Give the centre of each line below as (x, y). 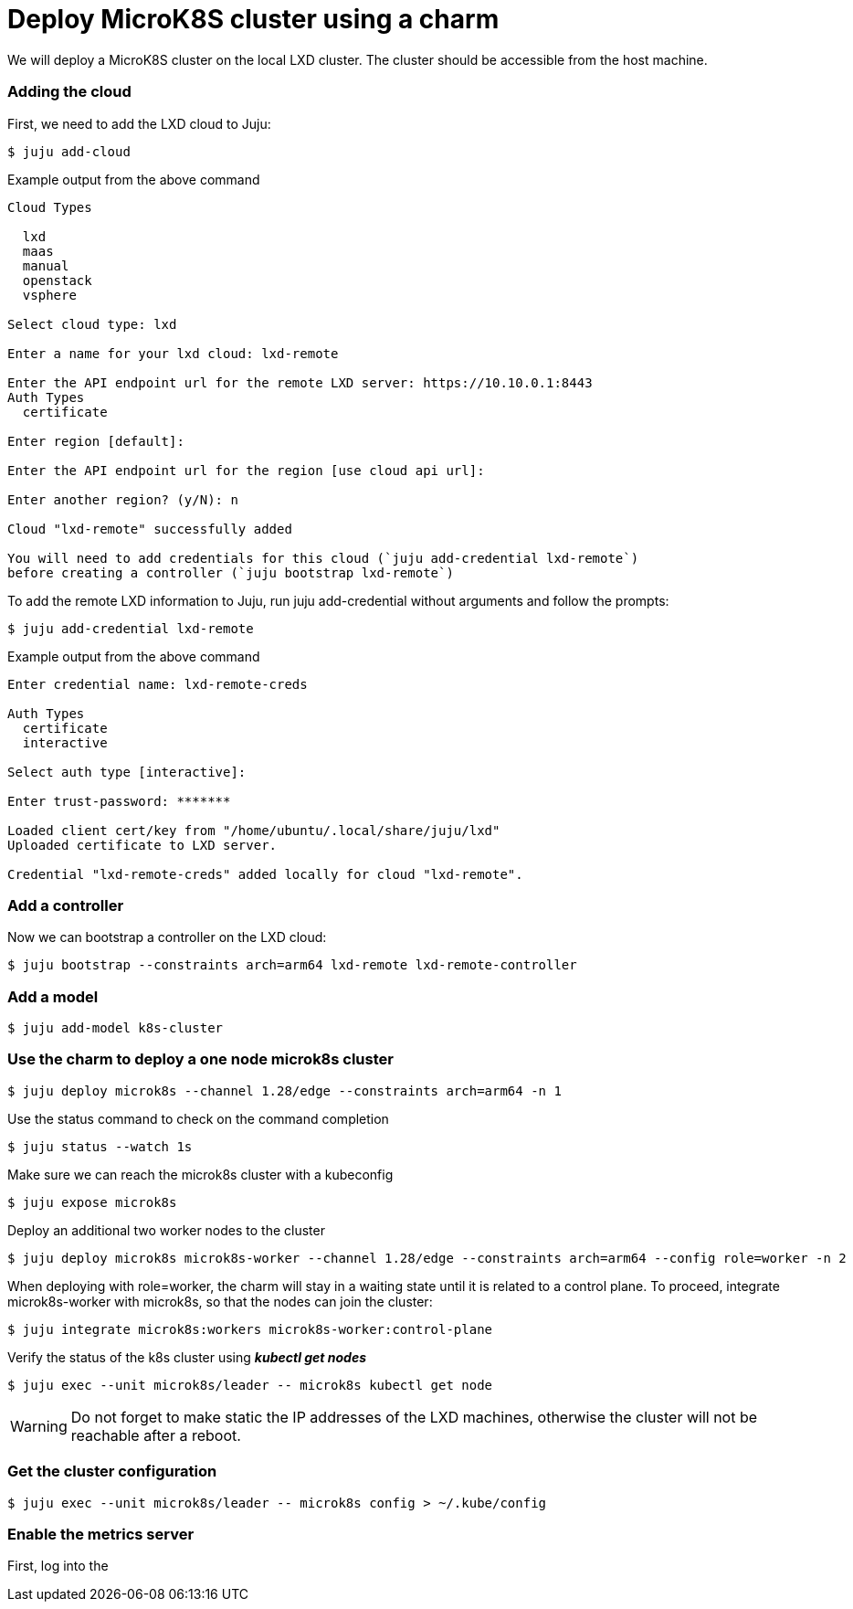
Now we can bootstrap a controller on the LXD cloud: (167, 937)
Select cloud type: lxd (92, 324)
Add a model (53, 996)
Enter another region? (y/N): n (123, 499)
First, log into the (58, 1566)
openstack (57, 280)
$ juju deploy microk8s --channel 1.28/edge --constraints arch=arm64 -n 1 (284, 1090)
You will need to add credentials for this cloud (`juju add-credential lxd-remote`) (323, 558)
